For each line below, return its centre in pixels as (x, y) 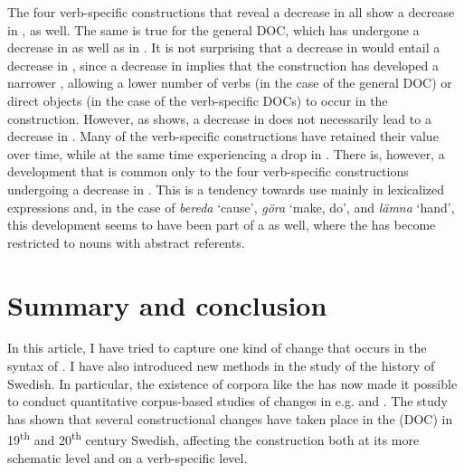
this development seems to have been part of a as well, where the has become (222, 225)
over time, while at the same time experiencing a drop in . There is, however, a (226, 153)
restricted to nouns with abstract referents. (126, 242)
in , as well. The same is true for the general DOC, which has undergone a (213, 29)
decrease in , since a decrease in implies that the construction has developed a (223, 65)
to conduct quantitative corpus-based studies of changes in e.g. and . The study (228, 401)
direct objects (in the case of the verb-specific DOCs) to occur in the (198, 100)
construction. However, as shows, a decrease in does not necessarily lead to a (219, 118)
